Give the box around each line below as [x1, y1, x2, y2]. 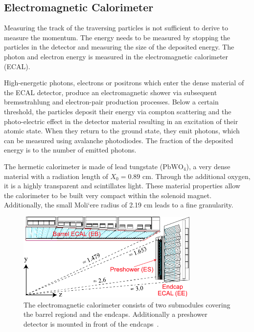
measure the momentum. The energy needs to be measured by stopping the [4, 32, 230, 42]
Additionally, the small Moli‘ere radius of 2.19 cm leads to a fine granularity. [4, 200, 233, 210]
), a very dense [186, 161, 231, 171]
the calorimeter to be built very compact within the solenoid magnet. [4, 190, 212, 200]
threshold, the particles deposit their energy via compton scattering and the [4, 106, 231, 116]
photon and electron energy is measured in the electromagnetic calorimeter [4, 51, 229, 61]
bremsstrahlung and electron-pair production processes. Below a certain [4, 97, 219, 107]
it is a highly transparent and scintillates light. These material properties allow [4, 180, 240, 191]
